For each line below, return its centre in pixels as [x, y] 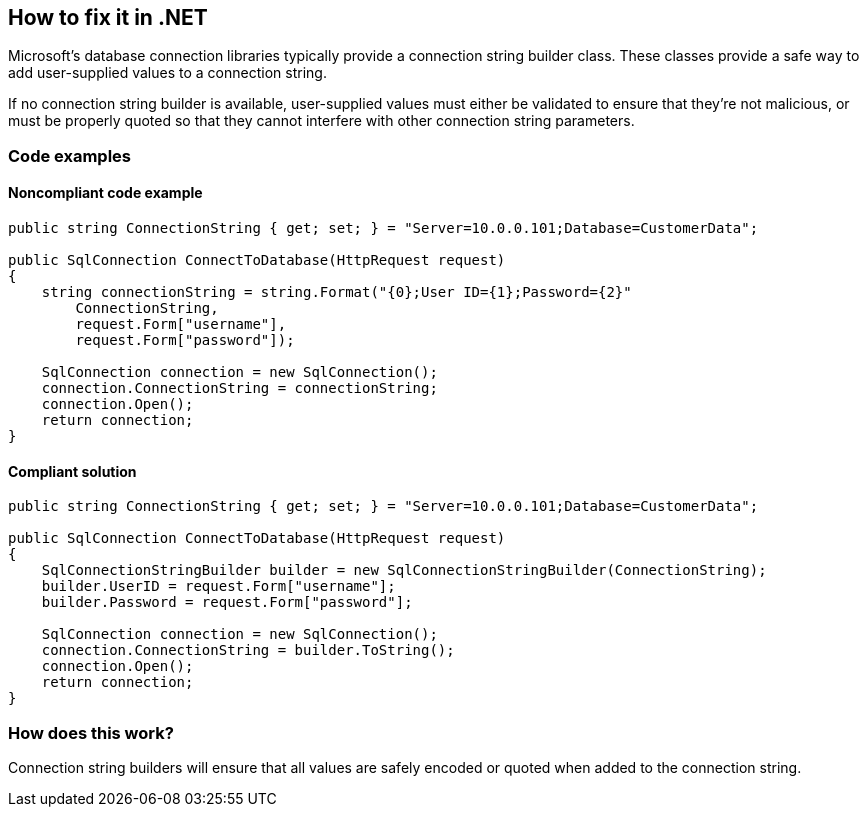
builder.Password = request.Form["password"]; [227, 602]
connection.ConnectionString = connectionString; [239, 388]
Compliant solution [72, 471]
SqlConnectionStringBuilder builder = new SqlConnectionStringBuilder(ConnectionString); [404, 570]
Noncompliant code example [105, 193]
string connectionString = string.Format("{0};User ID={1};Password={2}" [336, 292]
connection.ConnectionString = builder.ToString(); [248, 650]
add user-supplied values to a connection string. [167, 73]
